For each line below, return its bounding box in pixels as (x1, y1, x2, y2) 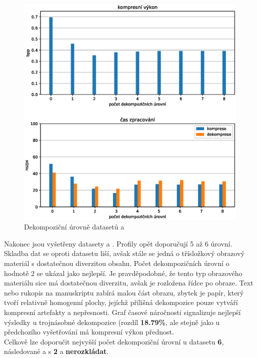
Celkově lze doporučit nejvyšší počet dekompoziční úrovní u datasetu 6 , (4, 336, 224, 346)
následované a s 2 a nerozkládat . (4, 346, 109, 356)
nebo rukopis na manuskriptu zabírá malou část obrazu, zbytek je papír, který (4, 287, 244, 297)
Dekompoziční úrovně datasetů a (24, 221, 124, 232)
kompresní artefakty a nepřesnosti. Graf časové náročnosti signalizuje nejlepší (4, 306, 241, 317)
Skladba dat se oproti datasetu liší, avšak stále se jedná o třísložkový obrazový (4, 248, 244, 258)
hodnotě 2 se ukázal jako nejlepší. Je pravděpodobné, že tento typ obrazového (4, 267, 242, 278)
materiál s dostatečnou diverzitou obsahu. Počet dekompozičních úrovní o (4, 257, 229, 268)
